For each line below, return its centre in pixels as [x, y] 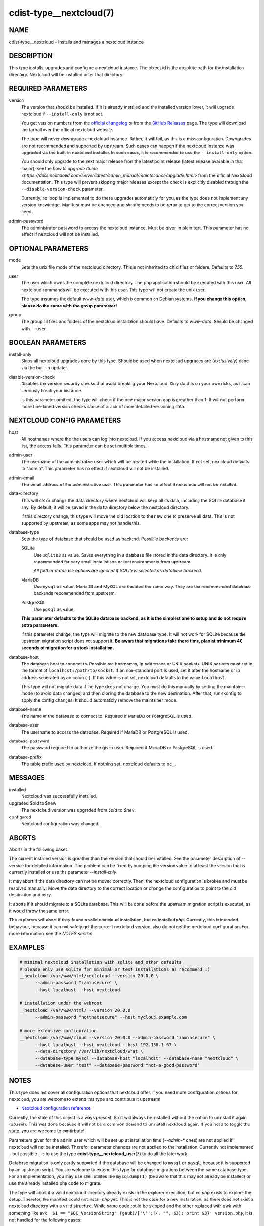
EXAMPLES [27, 947]
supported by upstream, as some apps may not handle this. [81, 523]
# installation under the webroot [61, 1003]
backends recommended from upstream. [75, 593]
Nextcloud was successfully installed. [59, 796]
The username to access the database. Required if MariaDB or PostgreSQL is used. [105, 732]
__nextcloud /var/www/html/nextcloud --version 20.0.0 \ [89, 976]
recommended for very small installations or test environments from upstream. [112, 562]
